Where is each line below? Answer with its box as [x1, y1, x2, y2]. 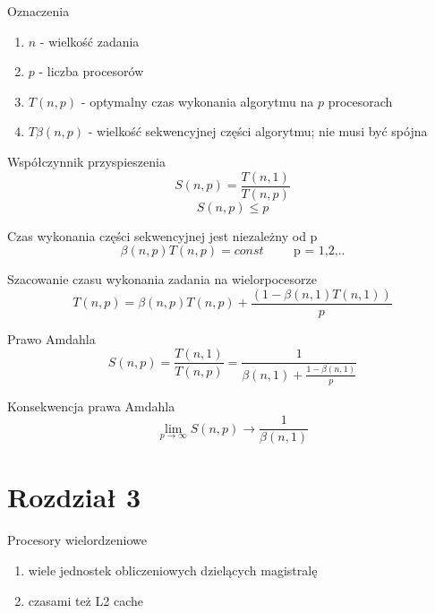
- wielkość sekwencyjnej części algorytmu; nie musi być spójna [88, 122, 428, 141]
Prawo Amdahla [7, 329, 96, 348]
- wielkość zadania [39, 31, 140, 50]
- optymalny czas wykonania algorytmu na [81, 91, 314, 110]
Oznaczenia [7, 2, 70, 20]
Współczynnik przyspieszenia [7, 151, 166, 170]
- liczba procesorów [38, 62, 144, 81]
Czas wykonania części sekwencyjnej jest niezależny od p [7, 226, 318, 245]
